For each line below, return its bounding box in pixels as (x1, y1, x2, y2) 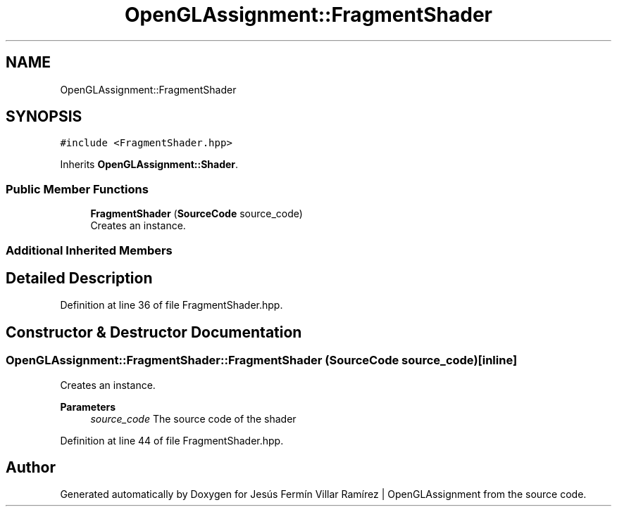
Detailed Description (6, 269, 153, 287)
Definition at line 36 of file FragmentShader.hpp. (60, 299, 283, 312)
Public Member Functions (6, 181, 149, 196)
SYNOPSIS (6, 108, 82, 126)
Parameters (60, 400, 116, 413)
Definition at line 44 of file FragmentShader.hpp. (60, 434, 284, 447)
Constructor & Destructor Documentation (6, 323, 302, 341)
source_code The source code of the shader (90, 412, 297, 425)
